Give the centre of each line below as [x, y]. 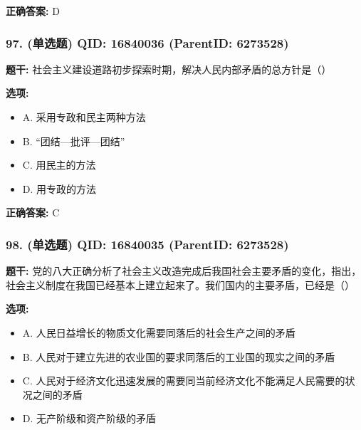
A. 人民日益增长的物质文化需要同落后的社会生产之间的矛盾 [159, 332]
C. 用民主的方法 [59, 165]
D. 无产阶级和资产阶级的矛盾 [89, 418]
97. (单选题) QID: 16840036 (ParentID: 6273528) [147, 42]
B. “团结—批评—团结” [74, 141]
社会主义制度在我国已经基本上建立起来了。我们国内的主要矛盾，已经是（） [180, 284]
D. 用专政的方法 [59, 188]
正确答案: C [33, 213]
